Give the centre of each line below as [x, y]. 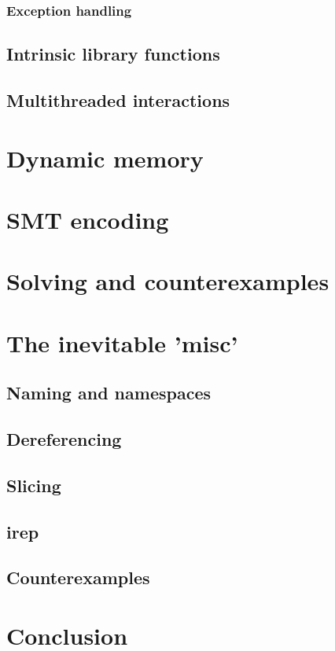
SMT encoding [88, 219]
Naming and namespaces [109, 393]
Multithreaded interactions [118, 100]
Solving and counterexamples [168, 281]
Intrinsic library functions [113, 54]
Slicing [34, 485]
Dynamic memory [105, 158]
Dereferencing [64, 439]
